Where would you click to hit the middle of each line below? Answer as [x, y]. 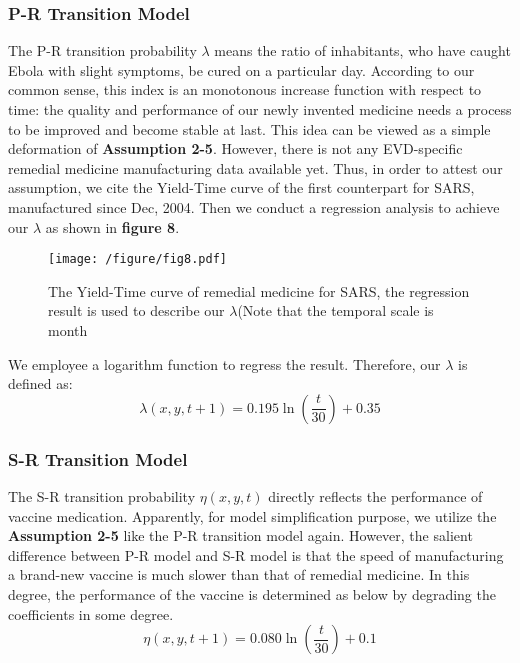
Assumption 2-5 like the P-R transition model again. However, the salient [240, 535]
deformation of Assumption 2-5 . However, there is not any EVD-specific [235, 148]
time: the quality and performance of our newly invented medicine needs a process [260, 109]
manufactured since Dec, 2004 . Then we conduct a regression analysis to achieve [254, 206]
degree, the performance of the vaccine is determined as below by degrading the [252, 593]
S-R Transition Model [98, 458]
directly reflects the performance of [375, 496]
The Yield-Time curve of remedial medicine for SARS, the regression [259, 290]
